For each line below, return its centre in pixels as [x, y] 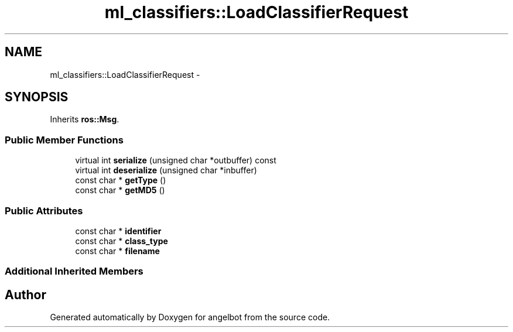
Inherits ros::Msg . [85, 119]
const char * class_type [122, 241]
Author [25, 295]
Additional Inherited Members [74, 271]
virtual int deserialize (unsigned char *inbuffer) [166, 170]
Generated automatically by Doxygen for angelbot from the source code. [190, 317]
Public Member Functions [64, 140]
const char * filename [117, 251]
